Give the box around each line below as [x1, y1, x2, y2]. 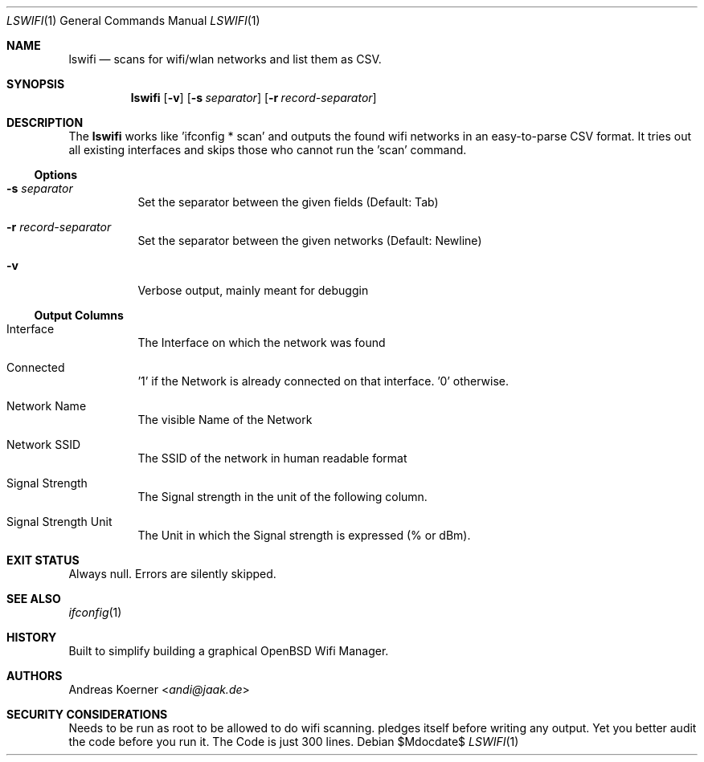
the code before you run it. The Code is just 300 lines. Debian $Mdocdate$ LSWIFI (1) [68, 735, 519, 748]
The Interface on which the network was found [137, 336, 386, 349]
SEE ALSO [6, 592, 61, 605]
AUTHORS [6, 669, 63, 683]
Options [34, 168, 78, 181]
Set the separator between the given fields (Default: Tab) [137, 195, 439, 209]
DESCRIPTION [6, 116, 84, 129]
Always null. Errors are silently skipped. [68, 567, 276, 581]
